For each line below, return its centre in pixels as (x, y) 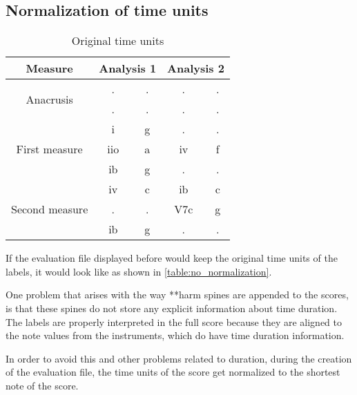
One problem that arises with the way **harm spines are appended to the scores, (177, 295)
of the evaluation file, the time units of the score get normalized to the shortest (173, 372)
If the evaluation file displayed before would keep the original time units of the (172, 258)
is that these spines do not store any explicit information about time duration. (172, 308)
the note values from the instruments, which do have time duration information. (175, 335)
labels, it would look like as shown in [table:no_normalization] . (139, 271)
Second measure (50, 209)
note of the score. (42, 385)
